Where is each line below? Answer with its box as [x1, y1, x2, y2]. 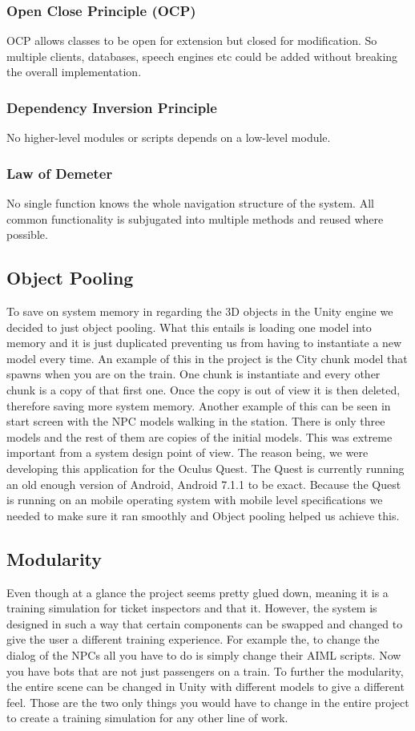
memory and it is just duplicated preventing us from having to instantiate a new [6, 334, 402, 351]
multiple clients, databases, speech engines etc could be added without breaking [6, 47, 398, 64]
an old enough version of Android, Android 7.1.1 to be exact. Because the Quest [6, 475, 401, 492]
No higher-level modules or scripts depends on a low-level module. [6, 129, 331, 146]
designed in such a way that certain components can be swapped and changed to [6, 615, 403, 632]
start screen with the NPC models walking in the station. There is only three [6, 413, 385, 430]
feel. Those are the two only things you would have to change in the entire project [6, 693, 409, 710]
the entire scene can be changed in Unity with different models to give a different [6, 678, 405, 695]
